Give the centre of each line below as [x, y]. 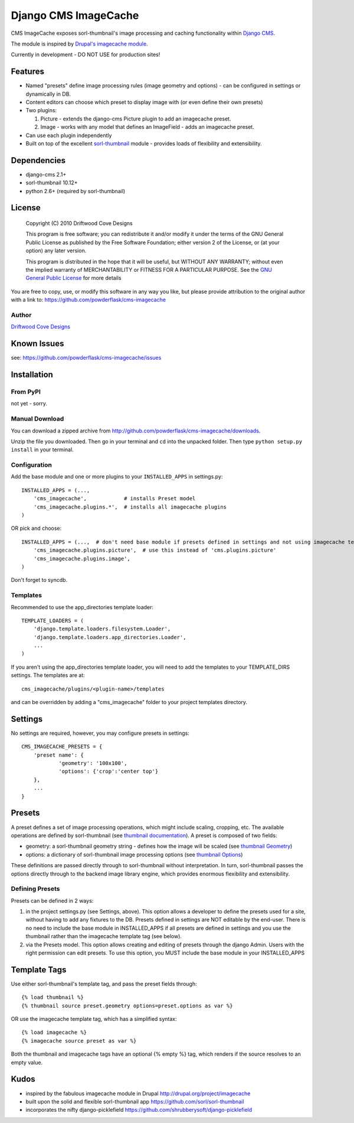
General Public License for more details [73, 278]
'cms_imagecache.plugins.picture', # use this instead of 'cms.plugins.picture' [155, 550]
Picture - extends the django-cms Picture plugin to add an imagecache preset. [136, 119]
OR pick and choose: [36, 528]
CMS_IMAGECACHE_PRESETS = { [62, 747]
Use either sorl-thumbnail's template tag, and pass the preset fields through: [104, 984]
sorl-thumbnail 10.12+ [52, 183]
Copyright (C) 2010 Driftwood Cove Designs [79, 223]
